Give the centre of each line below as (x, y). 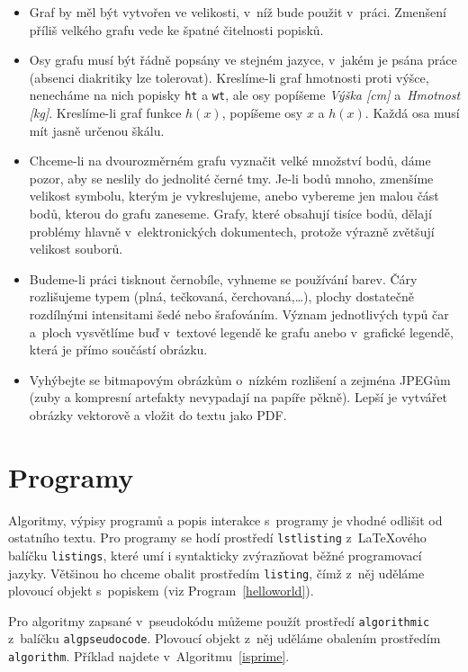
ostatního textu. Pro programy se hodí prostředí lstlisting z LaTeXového (217, 538)
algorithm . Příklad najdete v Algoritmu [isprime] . (149, 656)
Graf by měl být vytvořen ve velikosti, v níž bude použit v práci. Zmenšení (238, 12)
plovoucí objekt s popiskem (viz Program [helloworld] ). (161, 591)
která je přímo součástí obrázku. (118, 349)
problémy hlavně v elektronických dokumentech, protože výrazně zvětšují (232, 231)
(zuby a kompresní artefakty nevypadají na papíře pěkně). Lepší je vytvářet (238, 397)
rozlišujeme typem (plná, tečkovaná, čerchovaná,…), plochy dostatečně (222, 296)
